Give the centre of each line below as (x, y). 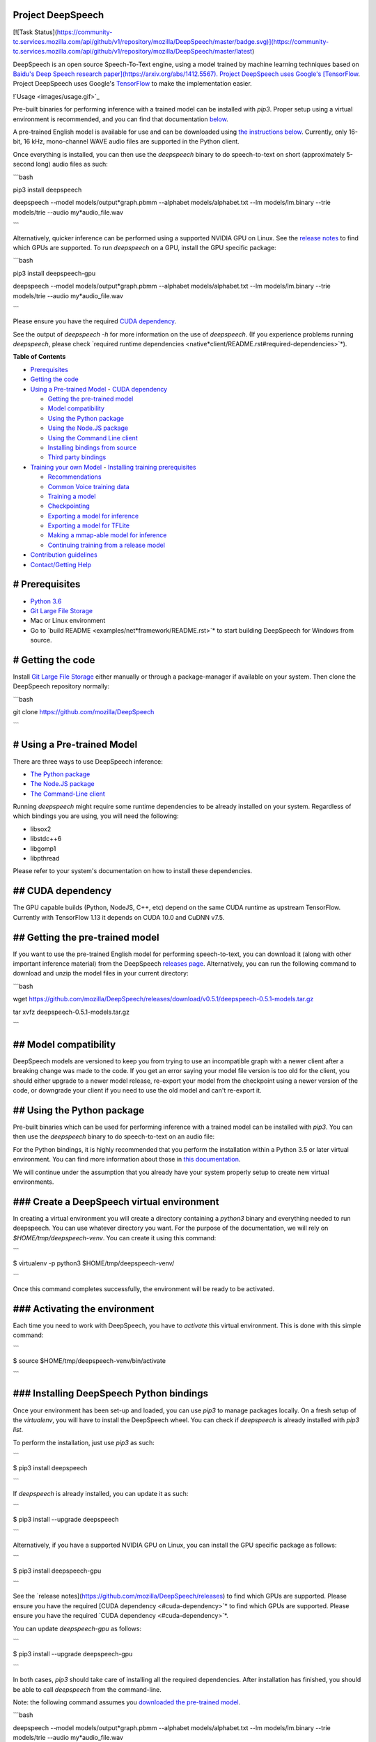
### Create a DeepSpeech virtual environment (116, 1202)
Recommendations (75, 477)
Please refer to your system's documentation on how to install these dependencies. (133, 871)
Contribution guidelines (64, 555)
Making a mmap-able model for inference (107, 535)
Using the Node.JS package (88, 428)
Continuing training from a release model (106, 545)
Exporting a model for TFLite (89, 525)
